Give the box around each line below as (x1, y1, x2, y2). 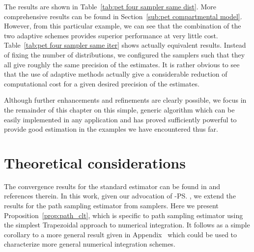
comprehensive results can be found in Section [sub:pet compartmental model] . (4, 11, 242, 21)
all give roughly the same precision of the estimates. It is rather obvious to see (4, 59, 240, 69)
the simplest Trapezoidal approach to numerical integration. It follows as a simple (4, 220, 250, 230)
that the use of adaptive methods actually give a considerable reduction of (4, 69, 227, 79)
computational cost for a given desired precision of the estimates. (4, 78, 199, 88)
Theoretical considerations (4, 152, 186, 172)
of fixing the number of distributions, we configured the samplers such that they (4, 49, 245, 59)
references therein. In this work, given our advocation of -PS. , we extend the (4, 191, 236, 201)
